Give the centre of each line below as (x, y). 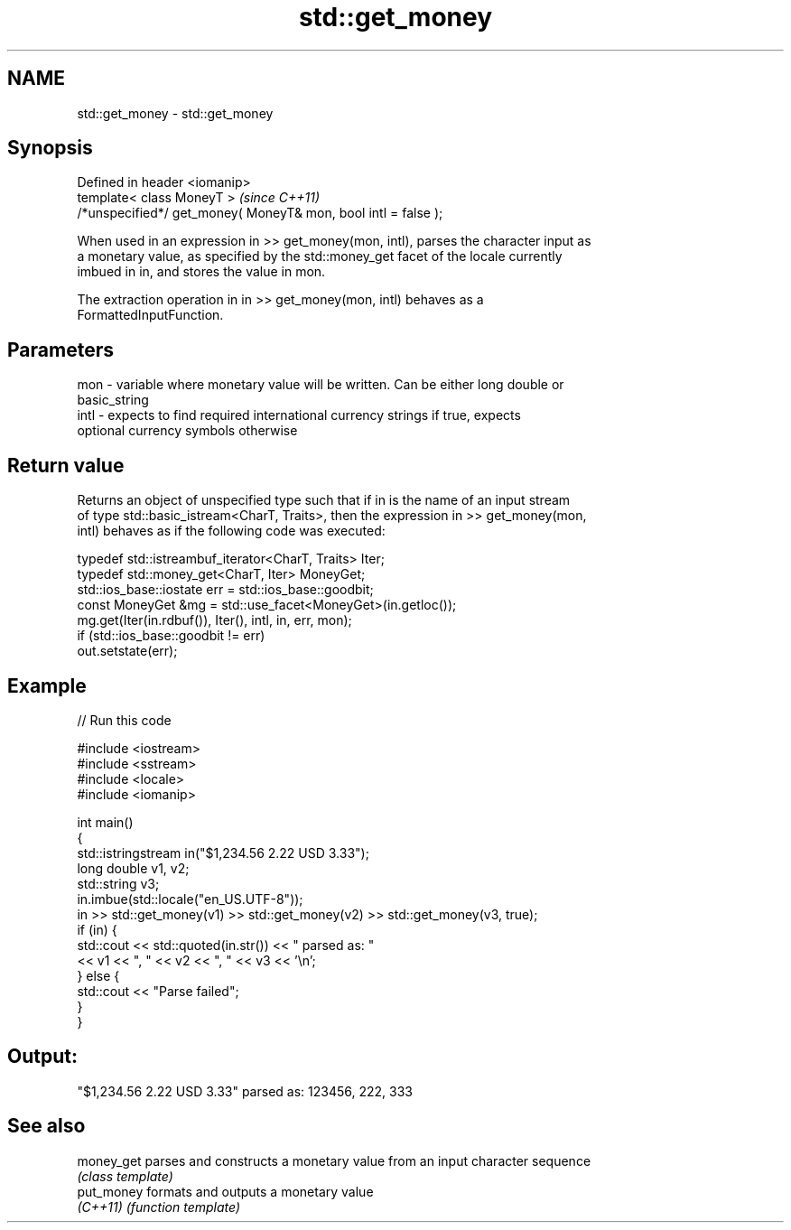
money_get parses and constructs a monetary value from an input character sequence (334, 1160)
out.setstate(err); (127, 651)
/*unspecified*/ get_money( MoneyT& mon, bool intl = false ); (260, 213)
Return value (66, 465)
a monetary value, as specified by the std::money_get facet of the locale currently (320, 256)
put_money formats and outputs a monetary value (225, 1191)
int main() (105, 822)
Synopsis (50, 148)
